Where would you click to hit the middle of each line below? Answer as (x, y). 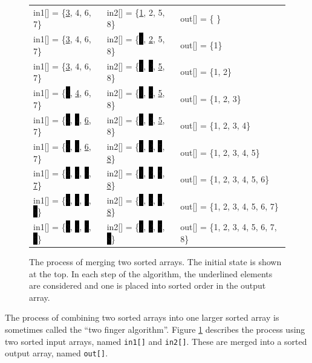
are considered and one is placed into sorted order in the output (148, 285)
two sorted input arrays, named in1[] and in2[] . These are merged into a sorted (156, 341)
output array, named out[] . (57, 353)
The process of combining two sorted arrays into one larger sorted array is (142, 317)
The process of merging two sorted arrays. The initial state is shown (155, 261)
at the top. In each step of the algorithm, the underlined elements (151, 273)
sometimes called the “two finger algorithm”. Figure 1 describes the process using (155, 329)
